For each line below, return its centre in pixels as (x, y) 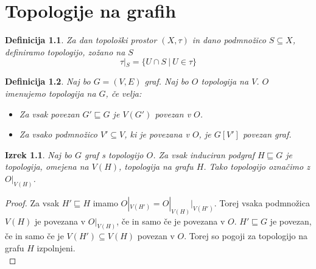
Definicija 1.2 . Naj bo (48, 81)
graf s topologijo (114, 154)
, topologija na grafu (156, 166)
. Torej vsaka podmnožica (262, 202)
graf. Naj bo (167, 81)
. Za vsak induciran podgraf (204, 154)
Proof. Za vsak (32, 202)
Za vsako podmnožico (58, 134)
